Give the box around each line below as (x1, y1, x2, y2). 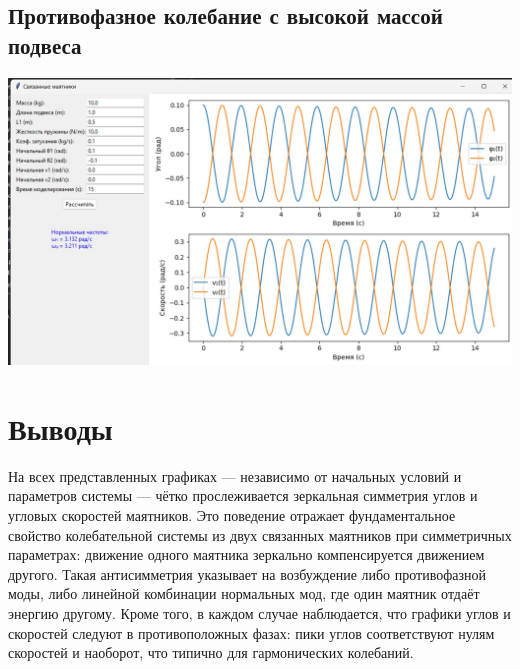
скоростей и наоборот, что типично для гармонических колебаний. (8, 642, 414, 663)
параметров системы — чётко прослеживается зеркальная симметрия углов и (8, 485, 478, 506)
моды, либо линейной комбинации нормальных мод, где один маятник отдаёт (8, 583, 480, 604)
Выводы (8, 407, 113, 448)
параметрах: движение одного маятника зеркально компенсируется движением (8, 544, 485, 565)
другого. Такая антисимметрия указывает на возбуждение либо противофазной (8, 563, 486, 584)
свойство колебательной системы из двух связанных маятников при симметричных (8, 524, 512, 545)
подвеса (8, 29, 82, 60)
